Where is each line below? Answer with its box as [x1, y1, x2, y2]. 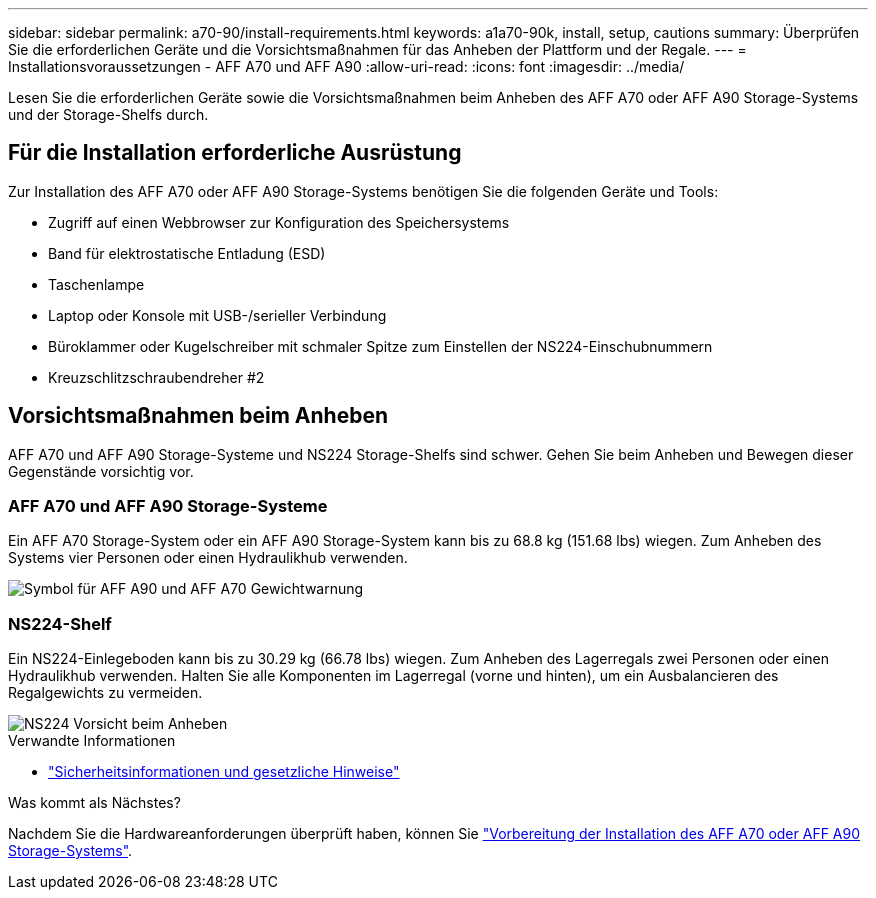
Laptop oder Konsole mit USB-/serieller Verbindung [48, 306, 387, 324]
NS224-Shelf [8, 613, 112, 634]
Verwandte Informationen [8, 732, 176, 750]
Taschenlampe [48, 275, 145, 293]
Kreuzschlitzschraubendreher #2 [48, 368, 265, 386]
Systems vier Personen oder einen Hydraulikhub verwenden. [8, 549, 408, 567]
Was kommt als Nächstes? [8, 794, 181, 812]
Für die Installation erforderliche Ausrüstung [8, 140, 462, 166]
